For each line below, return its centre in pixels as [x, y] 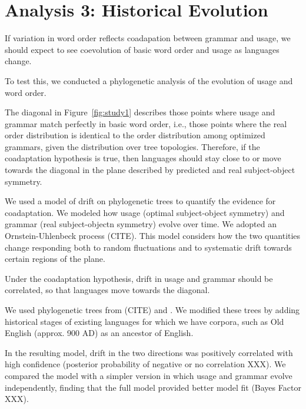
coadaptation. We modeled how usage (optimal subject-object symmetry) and [145, 212]
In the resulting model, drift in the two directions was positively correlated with [149, 352]
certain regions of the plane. [55, 259]
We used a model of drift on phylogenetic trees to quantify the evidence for [140, 201]
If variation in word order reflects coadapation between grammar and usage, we [148, 38]
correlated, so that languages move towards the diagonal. [107, 290]
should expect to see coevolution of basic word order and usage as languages [142, 49]
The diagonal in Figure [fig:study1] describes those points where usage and [140, 112]
